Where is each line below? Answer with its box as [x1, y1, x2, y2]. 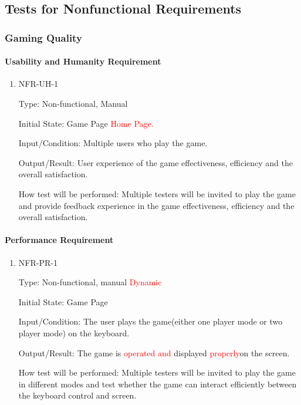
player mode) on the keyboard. [18, 326, 130, 339]
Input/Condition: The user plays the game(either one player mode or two [18, 315, 283, 328]
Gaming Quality [5, 30, 82, 45]
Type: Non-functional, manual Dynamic [18, 276, 162, 288]
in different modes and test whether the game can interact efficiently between [18, 377, 297, 390]
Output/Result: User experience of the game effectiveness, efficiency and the [18, 156, 293, 168]
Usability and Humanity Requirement [5, 55, 161, 67]
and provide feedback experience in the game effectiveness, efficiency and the [18, 199, 295, 211]
